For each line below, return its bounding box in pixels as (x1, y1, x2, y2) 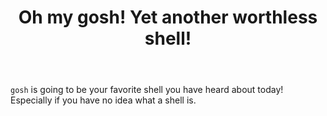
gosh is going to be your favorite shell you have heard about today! (10, 84, 284, 96)
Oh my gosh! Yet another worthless (18, 6, 318, 29)
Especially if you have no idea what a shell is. (10, 94, 197, 106)
